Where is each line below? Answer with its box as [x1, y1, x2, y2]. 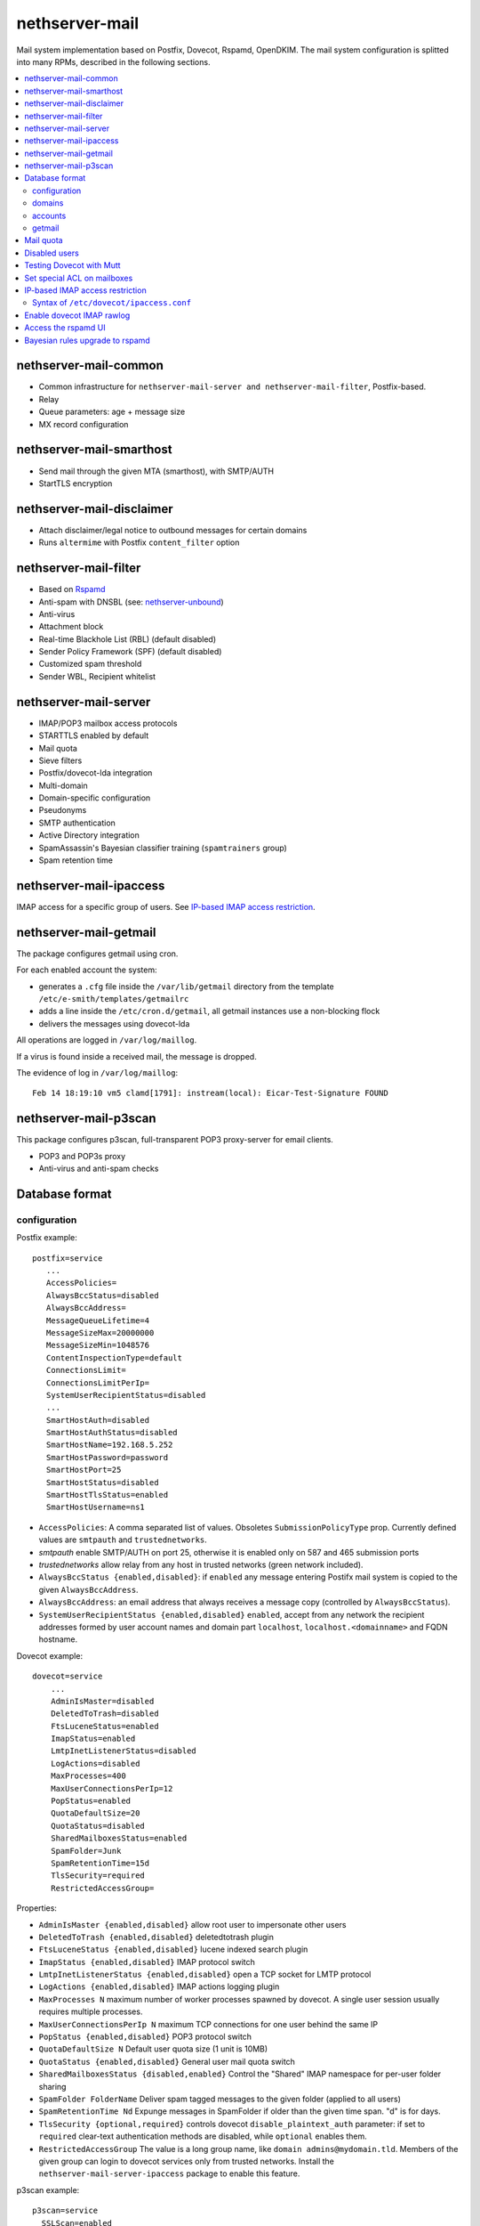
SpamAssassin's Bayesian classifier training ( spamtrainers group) [38, 842, 288, 853]
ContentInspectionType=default [45, 1353, 182, 1362]
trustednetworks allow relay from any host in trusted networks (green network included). [38, 1559, 364, 1570]
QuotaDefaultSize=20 [50, 1808, 140, 1818]
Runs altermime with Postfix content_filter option [38, 537, 240, 548]
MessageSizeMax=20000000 [45, 1328, 155, 1337]
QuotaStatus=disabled [50, 1821, 146, 1831]
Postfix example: [16, 1232, 77, 1243]
